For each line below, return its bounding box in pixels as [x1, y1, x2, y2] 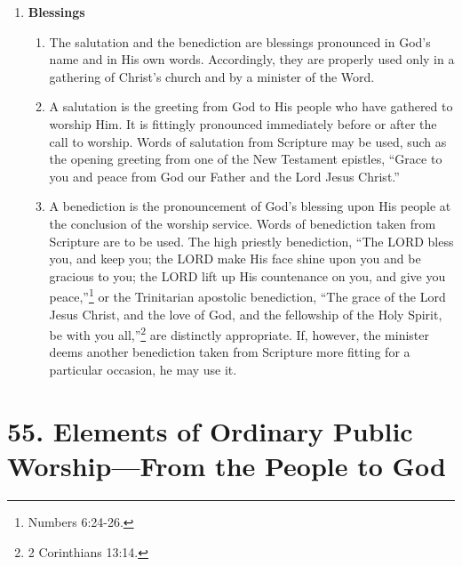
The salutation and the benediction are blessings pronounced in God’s [49, 32, 431, 51]
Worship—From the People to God [7, 447, 446, 483]
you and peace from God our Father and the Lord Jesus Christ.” [49, 166, 400, 185]
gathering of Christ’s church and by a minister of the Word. [49, 67, 375, 85]
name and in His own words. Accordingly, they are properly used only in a [49, 50, 455, 69]
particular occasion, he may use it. [49, 360, 237, 378]
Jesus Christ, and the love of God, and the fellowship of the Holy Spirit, [49, 304, 442, 323]
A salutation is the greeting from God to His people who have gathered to [49, 97, 453, 116]
